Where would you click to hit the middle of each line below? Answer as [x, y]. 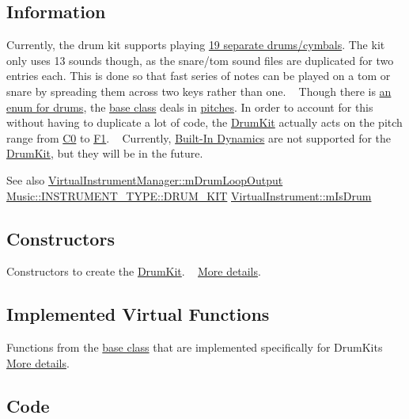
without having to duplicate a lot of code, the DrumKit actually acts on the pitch [204, 122]
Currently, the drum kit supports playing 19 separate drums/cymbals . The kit [196, 45]
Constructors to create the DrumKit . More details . [134, 271]
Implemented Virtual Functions [138, 314]
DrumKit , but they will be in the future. [105, 153]
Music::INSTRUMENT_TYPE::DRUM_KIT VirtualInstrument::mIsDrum [189, 195]
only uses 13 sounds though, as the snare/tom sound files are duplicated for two [200, 60]
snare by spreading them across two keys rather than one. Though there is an [199, 91]
